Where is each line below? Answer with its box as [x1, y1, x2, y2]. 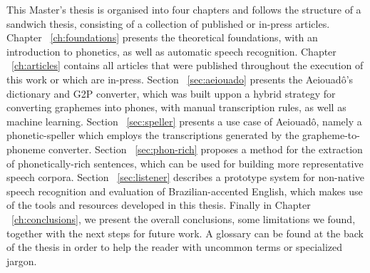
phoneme [6, 141, 46, 156]
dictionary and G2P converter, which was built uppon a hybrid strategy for [6, 86, 336, 101]
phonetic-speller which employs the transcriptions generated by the [6, 128, 299, 143]
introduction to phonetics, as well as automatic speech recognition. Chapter [6, 43, 336, 58]
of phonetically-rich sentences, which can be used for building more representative [6, 155, 364, 170]
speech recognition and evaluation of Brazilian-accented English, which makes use [6, 183, 363, 198]
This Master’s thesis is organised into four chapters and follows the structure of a [6, 2, 361, 16]
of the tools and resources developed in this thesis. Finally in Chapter [6, 197, 311, 212]
